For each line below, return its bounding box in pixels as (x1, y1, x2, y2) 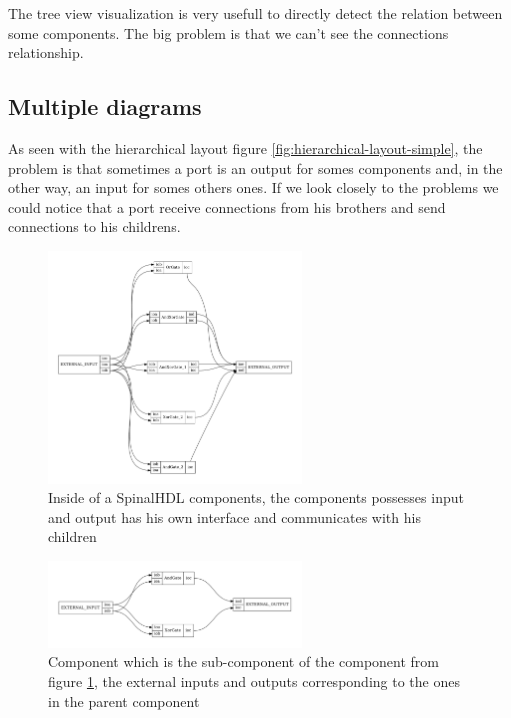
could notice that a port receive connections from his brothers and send (8, 196, 446, 217)
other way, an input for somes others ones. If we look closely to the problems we (8, 177, 499, 198)
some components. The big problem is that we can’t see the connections (8, 22, 449, 43)
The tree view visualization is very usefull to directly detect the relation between (8, 3, 503, 23)
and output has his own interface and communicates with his (48, 506, 421, 527)
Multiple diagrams (8, 91, 202, 122)
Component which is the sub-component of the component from (48, 651, 440, 672)
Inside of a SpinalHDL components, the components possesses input (48, 487, 464, 508)
